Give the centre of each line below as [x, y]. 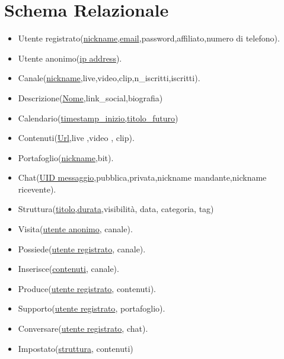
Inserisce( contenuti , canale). [68, 269]
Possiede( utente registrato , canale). [82, 249]
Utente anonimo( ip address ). [70, 58]
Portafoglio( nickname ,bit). [66, 157]
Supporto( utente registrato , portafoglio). [92, 308]
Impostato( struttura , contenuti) [76, 348]
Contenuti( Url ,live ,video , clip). [76, 138]
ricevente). [37, 189]
